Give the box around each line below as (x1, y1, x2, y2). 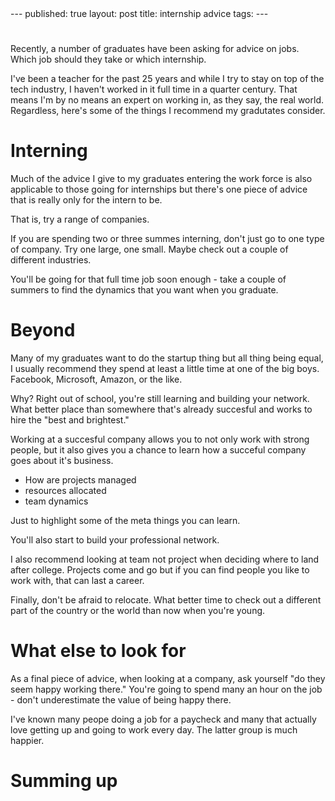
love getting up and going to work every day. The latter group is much (10, 724, 298, 736)
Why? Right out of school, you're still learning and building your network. (10, 393, 310, 405)
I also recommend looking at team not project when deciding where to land (10, 553, 320, 566)
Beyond (10, 319, 76, 342)
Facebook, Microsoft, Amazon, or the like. (10, 373, 183, 386)
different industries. (10, 254, 92, 266)
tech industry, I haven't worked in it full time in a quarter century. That (10, 83, 298, 96)
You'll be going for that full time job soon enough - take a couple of (10, 273, 287, 286)
